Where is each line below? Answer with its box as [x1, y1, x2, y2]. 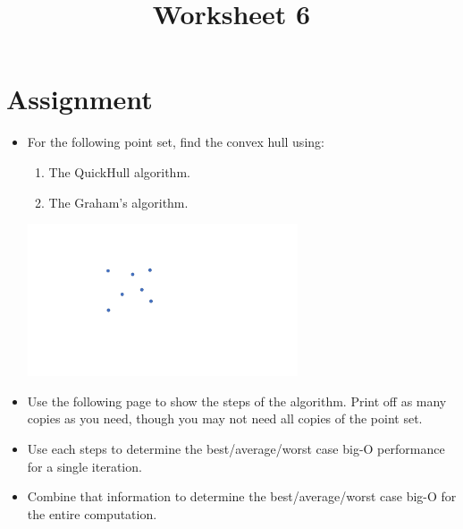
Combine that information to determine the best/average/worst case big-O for [27, 487, 457, 506]
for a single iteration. [27, 456, 142, 475]
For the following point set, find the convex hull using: [27, 132, 324, 151]
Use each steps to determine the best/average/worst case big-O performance [27, 439, 445, 457]
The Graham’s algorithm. [48, 192, 189, 211]
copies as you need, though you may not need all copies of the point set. [27, 409, 423, 428]
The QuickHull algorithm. [48, 162, 190, 181]
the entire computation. [27, 504, 157, 523]
